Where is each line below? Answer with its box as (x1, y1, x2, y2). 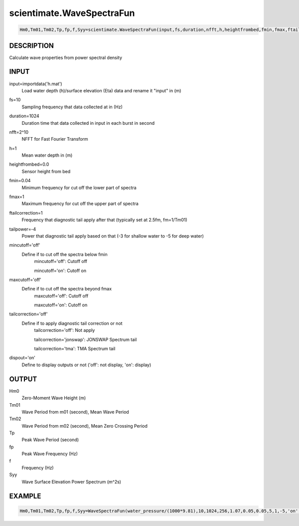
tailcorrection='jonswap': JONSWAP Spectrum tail (34, 336, 137, 342)
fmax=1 (9, 194, 24, 200)
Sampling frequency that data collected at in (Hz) (21, 104, 123, 110)
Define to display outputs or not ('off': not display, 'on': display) (21, 362, 151, 368)
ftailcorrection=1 (9, 210, 43, 216)
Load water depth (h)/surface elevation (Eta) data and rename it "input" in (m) (21, 87, 181, 93)
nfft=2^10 (9, 129, 29, 135)
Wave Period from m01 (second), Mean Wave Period (21, 409, 129, 415)
